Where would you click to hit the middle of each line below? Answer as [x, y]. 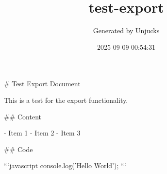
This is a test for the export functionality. [66, 100]
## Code [18, 149]
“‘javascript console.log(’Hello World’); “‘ [65, 165]
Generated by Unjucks [126, 30]
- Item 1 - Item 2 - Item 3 [42, 133]
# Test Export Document [42, 84]
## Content [23, 116]
